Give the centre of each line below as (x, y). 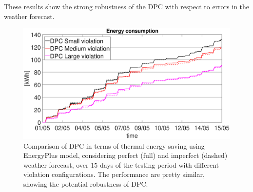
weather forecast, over (56, 164)
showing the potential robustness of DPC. (86, 183)
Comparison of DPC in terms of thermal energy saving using (114, 145)
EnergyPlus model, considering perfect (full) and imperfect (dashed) (126, 155)
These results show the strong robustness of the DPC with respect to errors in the (127, 6)
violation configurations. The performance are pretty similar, (114, 174)
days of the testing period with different (159, 164)
